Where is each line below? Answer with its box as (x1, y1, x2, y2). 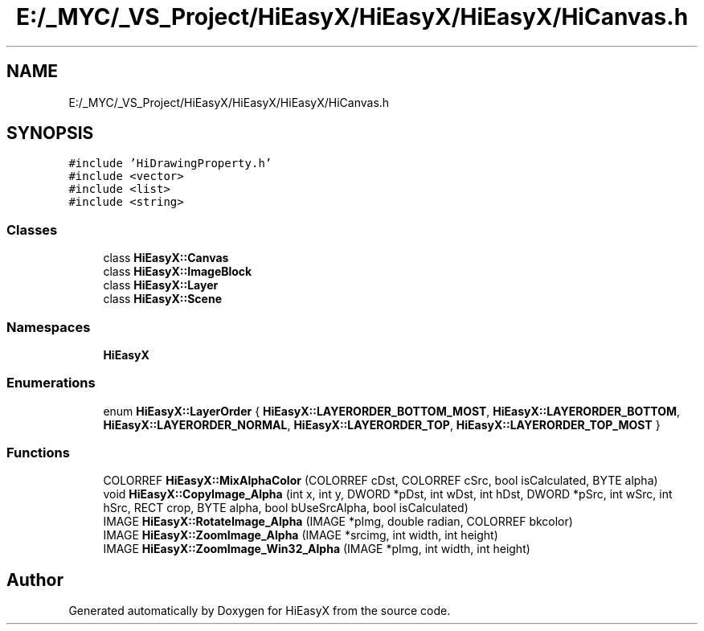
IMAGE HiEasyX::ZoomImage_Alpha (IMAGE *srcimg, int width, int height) (103, 528, 498, 543)
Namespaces (6, 318, 91, 335)
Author (6, 569, 63, 590)
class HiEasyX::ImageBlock (103, 264, 252, 279)
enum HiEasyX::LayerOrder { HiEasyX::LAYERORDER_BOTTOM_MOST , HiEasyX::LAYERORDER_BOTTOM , (103, 404, 681, 418)
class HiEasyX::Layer (103, 278, 219, 293)
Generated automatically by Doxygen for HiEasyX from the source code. (68, 604, 451, 618)
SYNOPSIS (6, 123, 94, 144)
